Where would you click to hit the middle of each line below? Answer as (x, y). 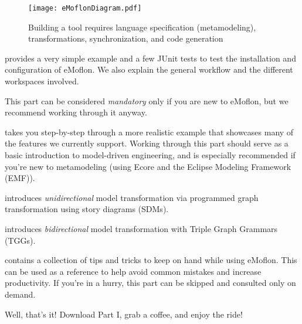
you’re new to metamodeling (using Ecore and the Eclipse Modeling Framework (148, 166)
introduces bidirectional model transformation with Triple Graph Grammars (141, 228)
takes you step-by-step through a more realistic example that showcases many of (149, 132)
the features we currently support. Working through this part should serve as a (147, 143)
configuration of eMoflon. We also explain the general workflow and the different (149, 69)
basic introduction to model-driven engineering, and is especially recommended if (150, 155)
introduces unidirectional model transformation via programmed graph (132, 197)
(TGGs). (20, 240)
